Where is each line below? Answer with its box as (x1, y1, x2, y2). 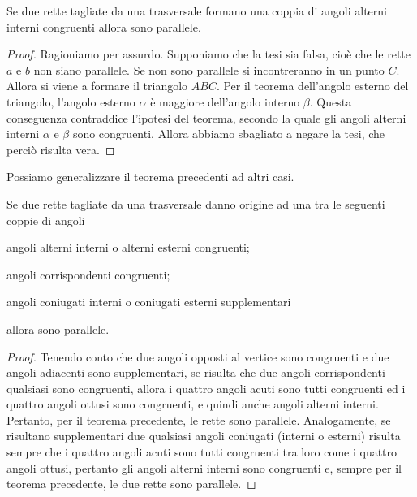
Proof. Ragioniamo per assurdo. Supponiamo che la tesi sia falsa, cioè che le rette (6, 45, 411, 63)
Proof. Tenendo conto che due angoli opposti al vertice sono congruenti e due (6, 348, 389, 365)
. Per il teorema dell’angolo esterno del (216, 77, 409, 94)
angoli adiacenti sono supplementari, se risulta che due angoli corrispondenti (6, 364, 385, 381)
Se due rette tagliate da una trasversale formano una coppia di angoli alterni (6, 2, 387, 19)
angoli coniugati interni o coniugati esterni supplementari (6, 293, 291, 310)
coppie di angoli (6, 211, 85, 228)
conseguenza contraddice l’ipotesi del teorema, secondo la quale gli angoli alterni (6, 109, 406, 126)
